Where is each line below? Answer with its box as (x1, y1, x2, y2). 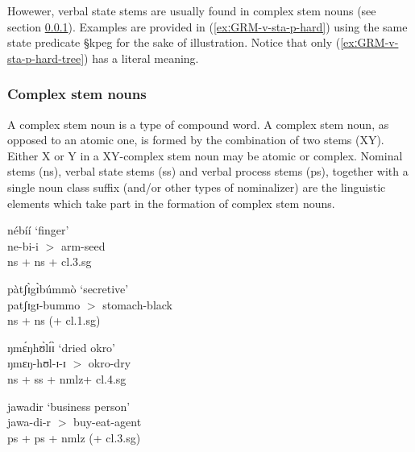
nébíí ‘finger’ (7, 222, 69, 238)
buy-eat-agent (73, 413, 142, 430)
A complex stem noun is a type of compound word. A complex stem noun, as (7, 115, 389, 132)
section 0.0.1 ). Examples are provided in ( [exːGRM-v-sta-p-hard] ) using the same (7, 18, 408, 35)
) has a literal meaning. (84, 49, 199, 66)
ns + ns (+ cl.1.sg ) (7, 312, 101, 329)
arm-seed (60, 237, 106, 254)
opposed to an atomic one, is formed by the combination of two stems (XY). (7, 131, 384, 148)
